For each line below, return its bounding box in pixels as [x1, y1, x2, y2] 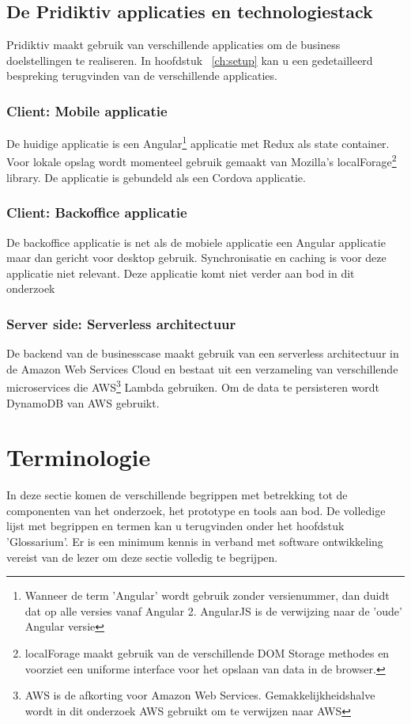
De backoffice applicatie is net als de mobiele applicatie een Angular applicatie [6, 233, 386, 250]
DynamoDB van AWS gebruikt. [6, 394, 160, 411]
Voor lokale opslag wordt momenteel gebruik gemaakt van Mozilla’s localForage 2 [6, 151, 397, 170]
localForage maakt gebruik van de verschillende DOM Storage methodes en [25, 645, 390, 661]
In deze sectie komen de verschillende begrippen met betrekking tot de [6, 487, 348, 503]
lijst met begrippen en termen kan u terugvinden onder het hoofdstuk [6, 517, 345, 534]
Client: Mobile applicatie [6, 100, 168, 120]
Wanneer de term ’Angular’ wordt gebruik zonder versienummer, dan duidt [25, 587, 390, 604]
